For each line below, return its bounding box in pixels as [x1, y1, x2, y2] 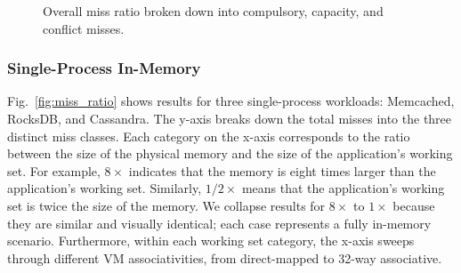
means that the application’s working [241, 179, 445, 197]
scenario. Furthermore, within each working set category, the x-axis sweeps [7, 231, 415, 250]
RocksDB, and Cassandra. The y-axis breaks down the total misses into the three [7, 109, 452, 127]
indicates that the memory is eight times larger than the [128, 161, 436, 180]
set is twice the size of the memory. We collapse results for [7, 196, 326, 214]
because [392, 196, 435, 214]
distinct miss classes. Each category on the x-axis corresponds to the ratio [7, 126, 410, 145]
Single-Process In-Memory [7, 57, 201, 79]
